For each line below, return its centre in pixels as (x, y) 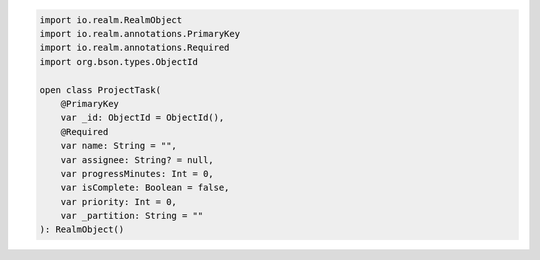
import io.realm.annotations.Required (134, 48)
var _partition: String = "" (132, 216)
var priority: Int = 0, (118, 201)
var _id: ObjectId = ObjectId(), (142, 118)
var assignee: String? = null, (137, 159)
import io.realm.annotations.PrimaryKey (139, 33)
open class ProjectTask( (100, 89)
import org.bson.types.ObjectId (119, 61)
